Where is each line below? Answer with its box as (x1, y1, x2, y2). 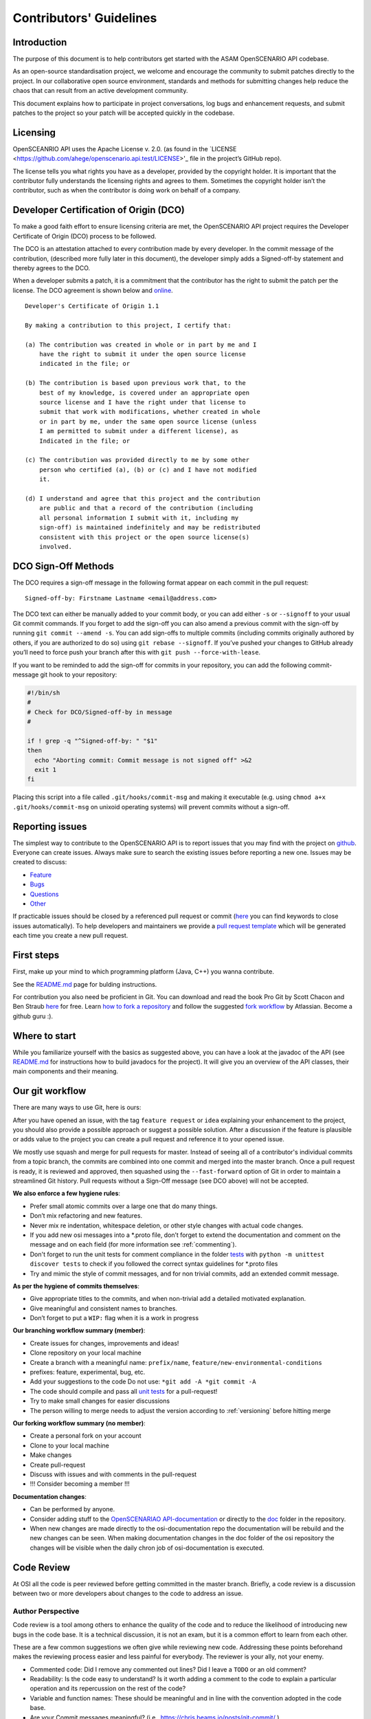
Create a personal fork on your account (30, 1432, 142, 1440)
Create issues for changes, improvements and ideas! (30, 1339, 179, 1347)
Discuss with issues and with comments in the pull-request (30, 1470, 197, 1478)
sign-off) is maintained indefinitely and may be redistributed (38, 523, 260, 532)
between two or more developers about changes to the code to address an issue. (12, 1589, 243, 1597)
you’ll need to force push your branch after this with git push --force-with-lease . (12, 648, 261, 657)
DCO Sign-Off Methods (12, 560, 115, 572)
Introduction (12, 36, 67, 48)
